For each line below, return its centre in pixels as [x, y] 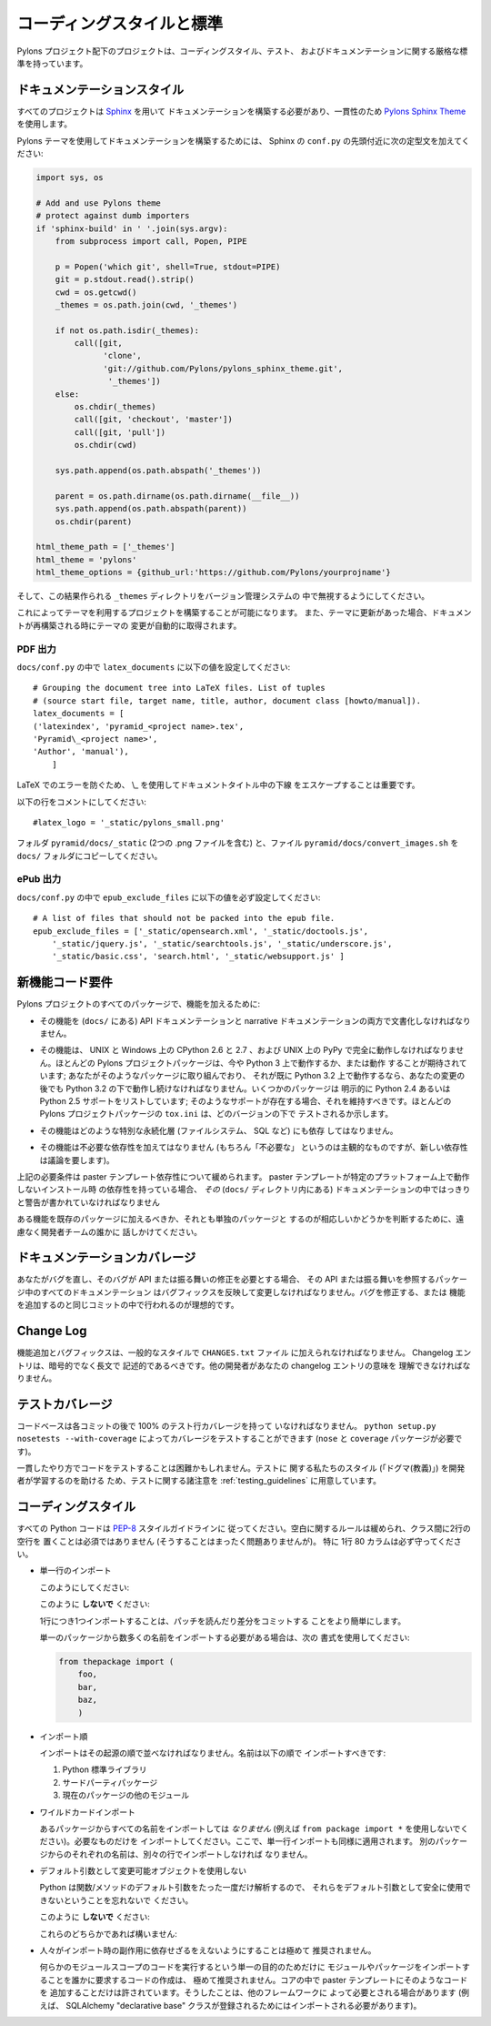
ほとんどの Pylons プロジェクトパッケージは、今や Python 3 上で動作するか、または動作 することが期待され [257, 1063]
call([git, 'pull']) [120, 432]
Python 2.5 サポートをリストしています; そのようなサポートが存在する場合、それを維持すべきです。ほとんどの [245, 1101]
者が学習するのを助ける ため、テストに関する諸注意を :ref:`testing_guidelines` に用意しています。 [199, 1481]
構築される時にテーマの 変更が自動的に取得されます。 [141, 625]
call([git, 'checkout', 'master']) [154, 420]
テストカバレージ [65, 1404]
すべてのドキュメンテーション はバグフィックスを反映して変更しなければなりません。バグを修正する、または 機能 [253, 1292]
